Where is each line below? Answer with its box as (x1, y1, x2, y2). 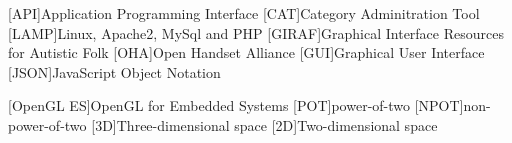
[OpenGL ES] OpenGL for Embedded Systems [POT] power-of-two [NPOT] (8, 95, 464, 116)
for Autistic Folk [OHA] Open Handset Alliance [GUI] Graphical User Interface (8, 42, 485, 63)
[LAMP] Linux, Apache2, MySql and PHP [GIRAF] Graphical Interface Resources (8, 22, 504, 43)
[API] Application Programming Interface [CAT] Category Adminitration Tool (8, 3, 480, 23)
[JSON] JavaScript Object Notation (8, 61, 221, 82)
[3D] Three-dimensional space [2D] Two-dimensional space (91, 114, 438, 135)
